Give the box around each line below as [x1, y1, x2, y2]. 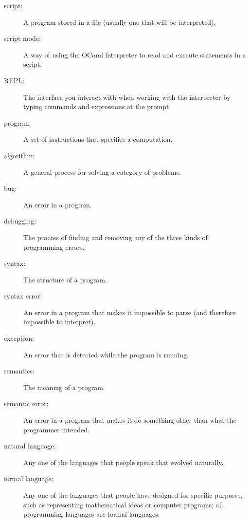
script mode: [4, 33, 41, 43]
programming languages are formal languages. [23, 509, 160, 519]
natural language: [4, 441, 56, 451]
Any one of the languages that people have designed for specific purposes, [23, 490, 243, 500]
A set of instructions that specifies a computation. [23, 134, 173, 144]
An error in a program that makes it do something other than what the [23, 415, 236, 425]
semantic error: [4, 398, 49, 409]
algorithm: [4, 150, 35, 160]
